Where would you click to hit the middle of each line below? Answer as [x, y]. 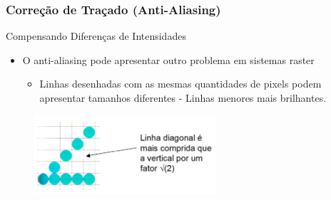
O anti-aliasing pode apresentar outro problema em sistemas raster [168, 59]
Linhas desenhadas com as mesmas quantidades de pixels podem [180, 84]
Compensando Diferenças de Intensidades [96, 36]
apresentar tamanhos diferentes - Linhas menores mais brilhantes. [183, 98]
